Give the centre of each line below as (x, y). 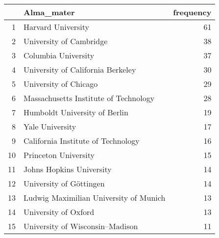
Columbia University (59, 55)
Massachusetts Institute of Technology (89, 98)
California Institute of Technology (82, 141)
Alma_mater (49, 12)
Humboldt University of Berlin (76, 112)
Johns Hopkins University (68, 169)
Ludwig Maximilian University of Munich (95, 198)
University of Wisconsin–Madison (81, 226)
